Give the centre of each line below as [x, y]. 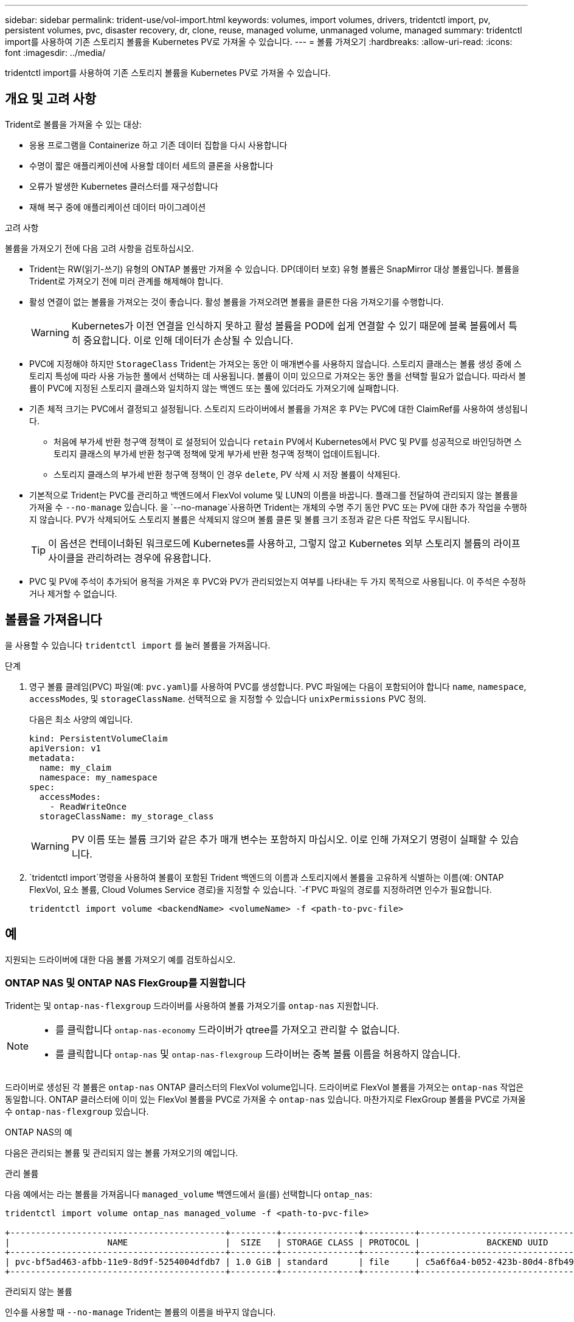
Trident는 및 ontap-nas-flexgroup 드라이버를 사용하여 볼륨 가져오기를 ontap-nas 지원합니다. [192, 1006]
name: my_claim [75, 767]
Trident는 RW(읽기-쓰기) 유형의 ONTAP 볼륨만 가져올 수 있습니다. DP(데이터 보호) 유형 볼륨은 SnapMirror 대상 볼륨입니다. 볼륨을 [275, 269]
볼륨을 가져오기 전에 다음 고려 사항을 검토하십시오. [100, 248]
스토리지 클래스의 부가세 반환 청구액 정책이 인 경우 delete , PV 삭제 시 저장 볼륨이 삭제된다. [227, 474]
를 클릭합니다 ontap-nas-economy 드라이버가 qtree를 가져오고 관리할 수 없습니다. [228, 1030]
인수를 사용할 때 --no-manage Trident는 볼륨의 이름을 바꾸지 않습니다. [140, 1312]
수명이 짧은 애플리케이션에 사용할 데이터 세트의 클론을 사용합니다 [151, 165]
